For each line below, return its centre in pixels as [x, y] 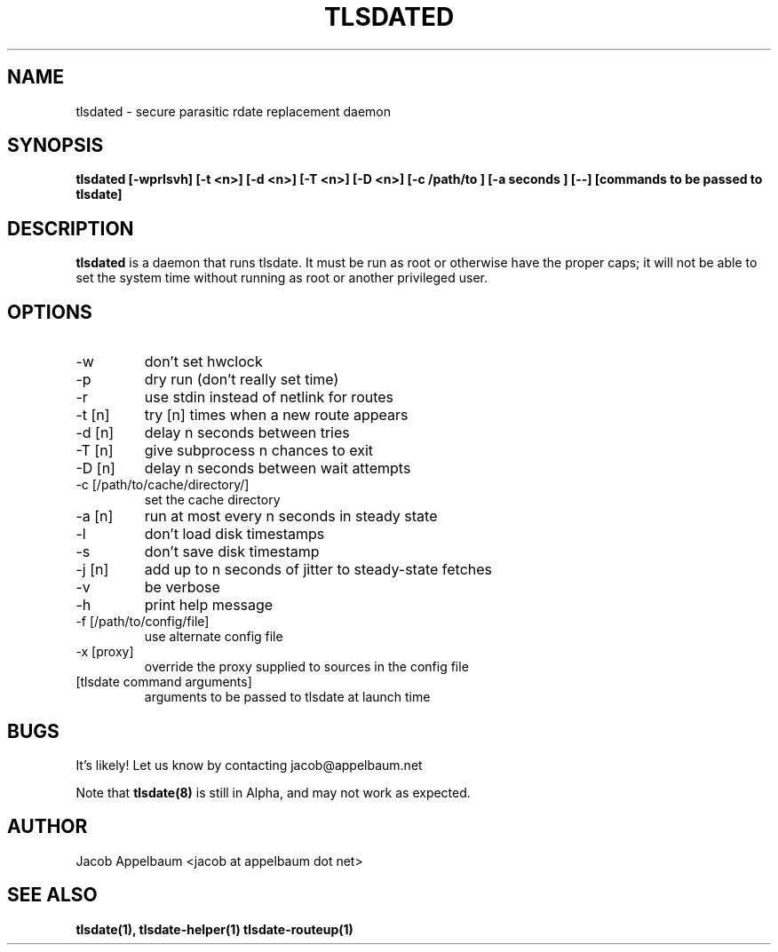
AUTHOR [48, 827]
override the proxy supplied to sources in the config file [306, 667]
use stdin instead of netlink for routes [269, 397]
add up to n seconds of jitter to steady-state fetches [318, 570]
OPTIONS [50, 312]
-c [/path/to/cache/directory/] [163, 485]
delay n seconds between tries [247, 433]
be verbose [182, 587]
